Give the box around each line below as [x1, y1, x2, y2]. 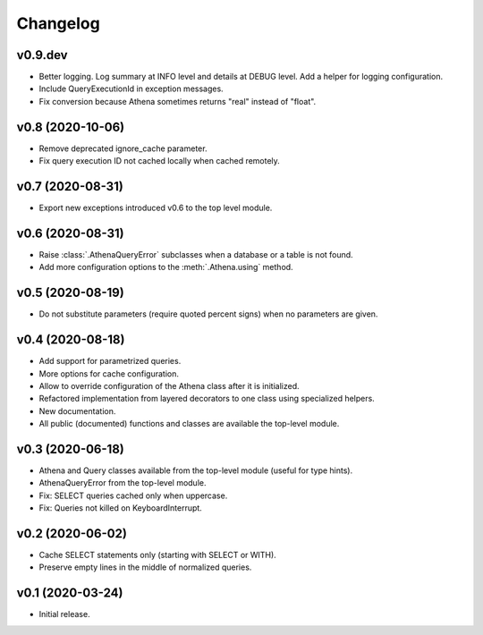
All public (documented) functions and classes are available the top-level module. [38, 419, 340, 429]
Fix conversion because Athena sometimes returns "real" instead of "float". [38, 96, 317, 106]
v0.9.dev [16, 47, 68, 63]
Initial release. [38, 609, 90, 620]
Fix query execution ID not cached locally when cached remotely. [38, 156, 281, 166]
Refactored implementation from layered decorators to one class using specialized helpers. [38, 394, 375, 404]
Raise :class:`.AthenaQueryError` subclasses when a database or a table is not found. [38, 249, 353, 259]
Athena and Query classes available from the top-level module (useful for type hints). [38, 465, 353, 476]
